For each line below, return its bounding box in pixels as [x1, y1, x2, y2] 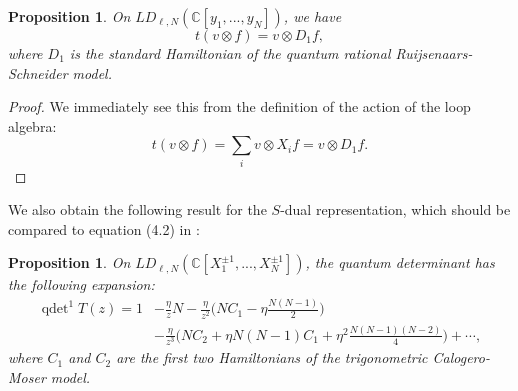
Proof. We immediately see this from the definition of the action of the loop [8, 96, 471, 117]
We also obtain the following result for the [8, 199, 267, 220]
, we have [283, 6, 342, 26]
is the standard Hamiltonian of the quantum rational [69, 43, 391, 63]
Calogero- [432, 347, 490, 368]
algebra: [8, 115, 57, 136]
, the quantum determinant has [305, 252, 495, 273]
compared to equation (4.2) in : [8, 218, 200, 239]
